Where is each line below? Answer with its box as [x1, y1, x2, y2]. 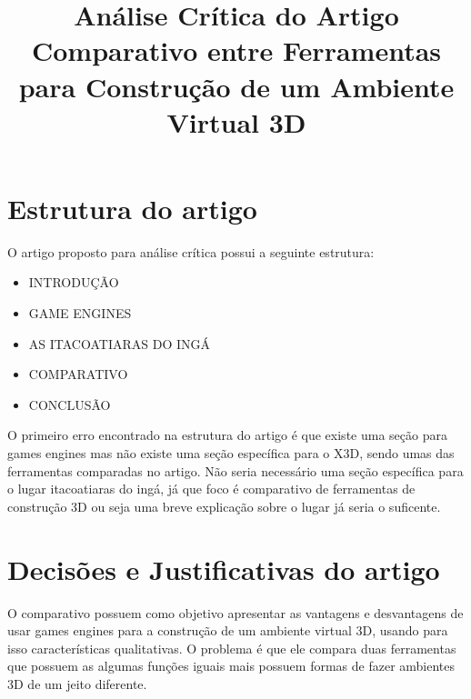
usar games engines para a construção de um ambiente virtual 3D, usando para [7, 621, 448, 640]
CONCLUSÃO [28, 394, 111, 414]
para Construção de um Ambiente [18, 67, 455, 105]
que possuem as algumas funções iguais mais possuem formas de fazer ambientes [7, 656, 456, 675]
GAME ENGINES [28, 304, 132, 323]
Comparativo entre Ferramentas [31, 32, 442, 69]
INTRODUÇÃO [28, 273, 119, 292]
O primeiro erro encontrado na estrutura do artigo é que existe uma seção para [7, 425, 447, 444]
